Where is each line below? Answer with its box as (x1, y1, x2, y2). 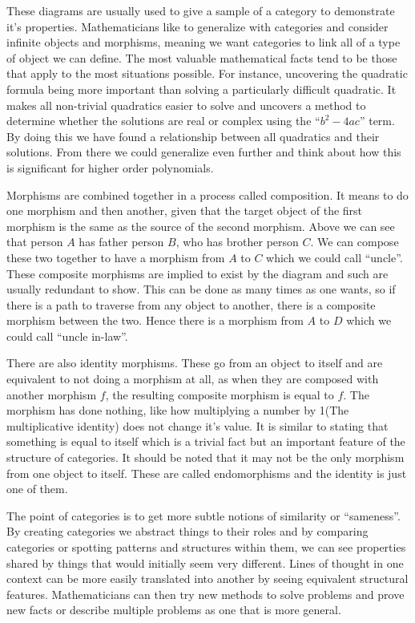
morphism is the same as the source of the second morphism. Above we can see (6, 217, 395, 234)
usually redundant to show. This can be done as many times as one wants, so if (6, 281, 396, 297)
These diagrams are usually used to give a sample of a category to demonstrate (6, 2, 395, 18)
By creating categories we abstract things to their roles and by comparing (6, 523, 369, 540)
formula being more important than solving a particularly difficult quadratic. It (6, 80, 397, 97)
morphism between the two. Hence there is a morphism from (6, 312, 304, 329)
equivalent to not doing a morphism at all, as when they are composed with (6, 370, 379, 387)
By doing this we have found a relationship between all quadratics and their (6, 127, 380, 144)
